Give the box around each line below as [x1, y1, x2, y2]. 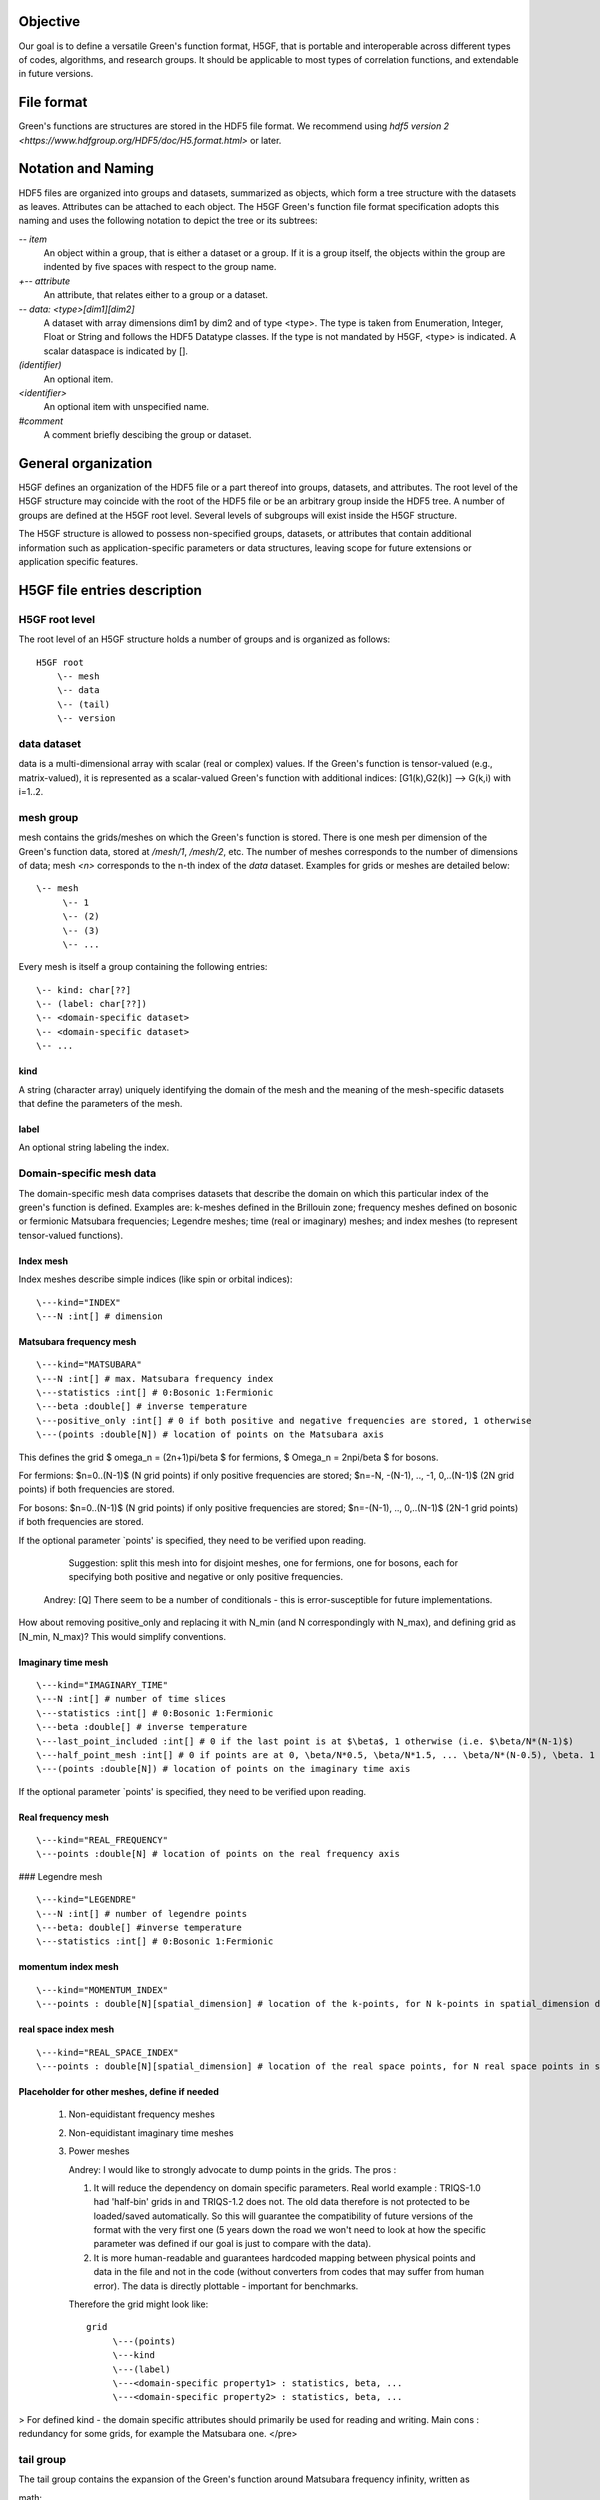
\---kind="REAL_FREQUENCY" [36, 1835, 169, 1846]
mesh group [18, 810, 79, 824]
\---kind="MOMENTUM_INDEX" [36, 1984, 169, 1995]
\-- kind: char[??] [36, 984, 132, 995]
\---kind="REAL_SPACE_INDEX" [36, 2046, 179, 2058]
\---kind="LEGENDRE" [36, 1894, 137, 1905]
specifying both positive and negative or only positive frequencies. [68, 1571, 344, 1583]
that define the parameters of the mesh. [18, 1098, 183, 1110]
